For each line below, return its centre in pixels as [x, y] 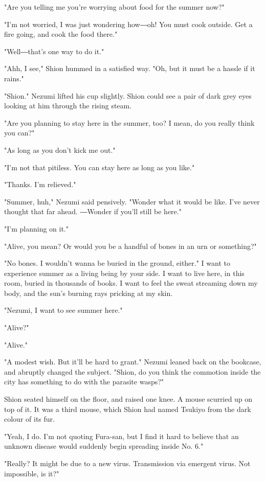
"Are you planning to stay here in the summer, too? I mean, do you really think [129, 122]
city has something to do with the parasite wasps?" [84, 382]
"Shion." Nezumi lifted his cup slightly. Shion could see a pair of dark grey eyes [128, 95]
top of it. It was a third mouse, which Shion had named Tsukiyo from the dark [128, 409]
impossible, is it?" [32, 473]
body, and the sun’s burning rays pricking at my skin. [89, 293]
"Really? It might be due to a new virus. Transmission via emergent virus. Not [127, 463]
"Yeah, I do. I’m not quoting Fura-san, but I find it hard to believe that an [122, 436]
